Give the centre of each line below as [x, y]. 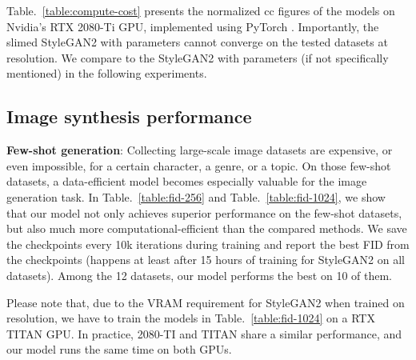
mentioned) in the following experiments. [107, 73]
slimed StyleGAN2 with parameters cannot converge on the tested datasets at [197, 42]
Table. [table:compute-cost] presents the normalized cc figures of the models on [201, 10]
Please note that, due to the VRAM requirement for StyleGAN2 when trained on [206, 302]
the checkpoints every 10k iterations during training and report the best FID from [208, 244]
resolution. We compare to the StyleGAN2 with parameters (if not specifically [198, 57]
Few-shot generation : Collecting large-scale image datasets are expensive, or [200, 150]
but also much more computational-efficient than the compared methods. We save [207, 228]
